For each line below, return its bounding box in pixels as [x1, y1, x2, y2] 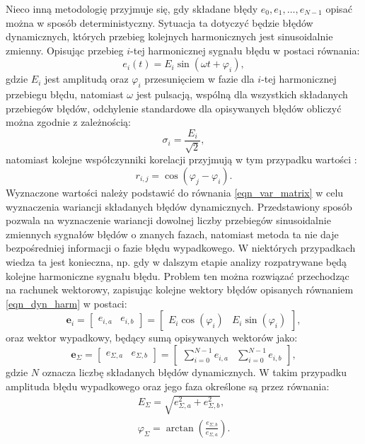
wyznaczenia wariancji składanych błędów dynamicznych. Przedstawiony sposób [6, 199, 352, 214]
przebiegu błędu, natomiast [6, 87, 124, 102]
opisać [325, 1, 352, 16]
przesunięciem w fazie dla [144, 71, 255, 86]
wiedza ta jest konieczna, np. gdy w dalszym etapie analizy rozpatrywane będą [6, 254, 347, 269]
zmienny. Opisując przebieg [6, 42, 124, 57]
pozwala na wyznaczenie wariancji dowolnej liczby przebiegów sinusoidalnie [6, 213, 331, 228]
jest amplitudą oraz [44, 71, 129, 86]
